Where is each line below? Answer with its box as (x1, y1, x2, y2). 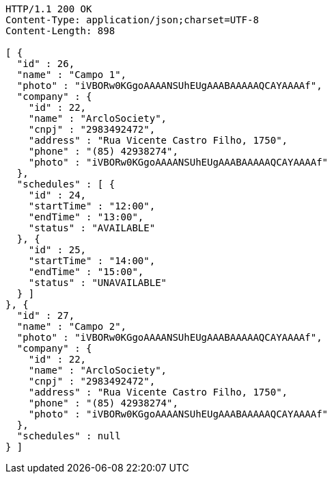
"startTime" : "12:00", (28, 200, 156, 211)
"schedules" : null (16, 430, 121, 441)
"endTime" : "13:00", (28, 211, 144, 222)
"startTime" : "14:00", (28, 255, 156, 266)
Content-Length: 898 (5, 25, 115, 36)
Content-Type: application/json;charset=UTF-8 (5, 14, 259, 25)
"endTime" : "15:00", (28, 266, 144, 277)
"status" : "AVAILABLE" (28, 222, 156, 233)
